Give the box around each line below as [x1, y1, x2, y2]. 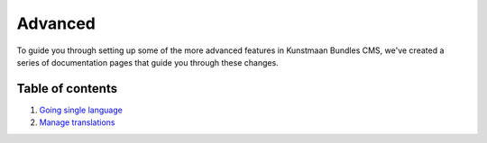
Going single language [39, 104, 124, 115]
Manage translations [39, 117, 115, 128]
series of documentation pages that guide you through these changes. [16, 57, 279, 67]
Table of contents [16, 81, 117, 96]
